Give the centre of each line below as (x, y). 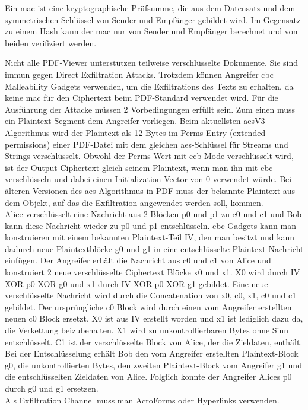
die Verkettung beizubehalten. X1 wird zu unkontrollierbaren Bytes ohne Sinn (147, 330)
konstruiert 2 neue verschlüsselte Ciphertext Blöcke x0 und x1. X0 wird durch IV (153, 272)
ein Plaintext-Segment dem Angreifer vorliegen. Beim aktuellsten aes (130, 121)
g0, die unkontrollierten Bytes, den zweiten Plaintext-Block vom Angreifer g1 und (153, 365)
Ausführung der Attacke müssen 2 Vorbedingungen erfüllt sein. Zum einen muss (150, 109)
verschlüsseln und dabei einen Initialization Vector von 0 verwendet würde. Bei (148, 179)
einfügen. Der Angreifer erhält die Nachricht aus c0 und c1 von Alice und (138, 260)
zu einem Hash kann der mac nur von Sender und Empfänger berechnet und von (151, 31)
